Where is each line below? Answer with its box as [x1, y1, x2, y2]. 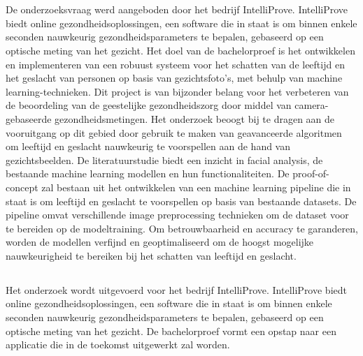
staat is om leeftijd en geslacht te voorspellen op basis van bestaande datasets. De [6, 193, 357, 208]
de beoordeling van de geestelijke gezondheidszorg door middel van [6, 98, 292, 112]
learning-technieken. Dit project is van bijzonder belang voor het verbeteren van [6, 84, 349, 98]
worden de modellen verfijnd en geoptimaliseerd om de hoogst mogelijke [6, 235, 314, 249]
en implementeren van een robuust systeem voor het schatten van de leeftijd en [6, 57, 345, 71]
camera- [294, 98, 329, 112]
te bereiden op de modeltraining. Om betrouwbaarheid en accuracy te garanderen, [6, 221, 358, 235]
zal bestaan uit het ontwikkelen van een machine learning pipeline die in [41, 179, 351, 194]
